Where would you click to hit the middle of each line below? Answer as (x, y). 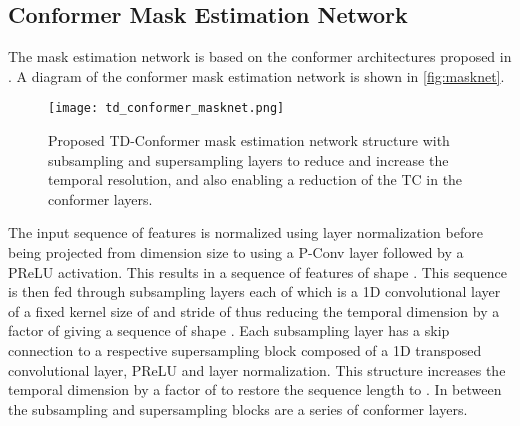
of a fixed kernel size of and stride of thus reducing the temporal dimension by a (254, 310)
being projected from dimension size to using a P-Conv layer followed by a (236, 252)
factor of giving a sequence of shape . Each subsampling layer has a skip (229, 330)
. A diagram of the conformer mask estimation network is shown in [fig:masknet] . (256, 75)
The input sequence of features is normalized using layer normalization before (245, 232)
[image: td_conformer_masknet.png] (166, 108)
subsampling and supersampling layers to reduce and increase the (248, 159)
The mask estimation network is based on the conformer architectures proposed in (260, 56)
